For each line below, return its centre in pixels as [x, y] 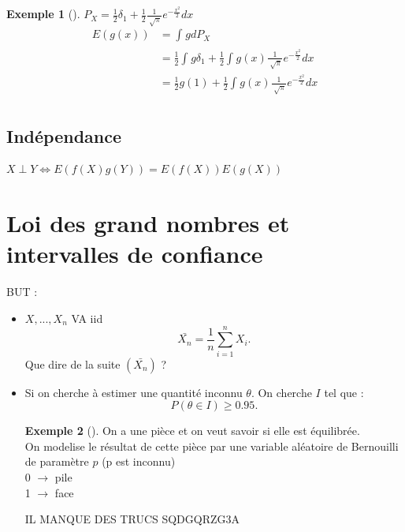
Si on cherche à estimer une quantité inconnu [134, 392]
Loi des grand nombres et [148, 223]
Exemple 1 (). [43, 14]
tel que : [344, 392]
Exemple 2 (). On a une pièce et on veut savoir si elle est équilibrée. [192, 431]
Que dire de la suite [72, 363]
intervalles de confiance [135, 254]
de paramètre [57, 461]
